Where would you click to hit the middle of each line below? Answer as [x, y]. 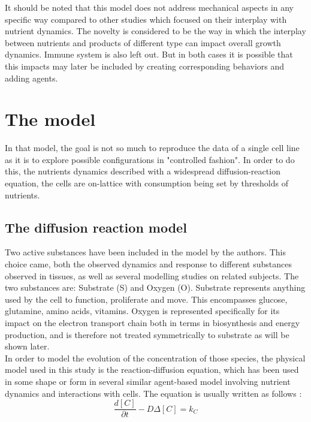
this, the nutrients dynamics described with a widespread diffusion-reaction [143, 171]
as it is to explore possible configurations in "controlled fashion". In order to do [150, 159]
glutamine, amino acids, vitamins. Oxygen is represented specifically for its [142, 311]
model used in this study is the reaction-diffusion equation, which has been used [152, 370]
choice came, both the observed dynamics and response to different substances [148, 264]
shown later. [27, 346]
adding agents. [31, 78]
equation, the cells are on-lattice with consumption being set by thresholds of [147, 183]
